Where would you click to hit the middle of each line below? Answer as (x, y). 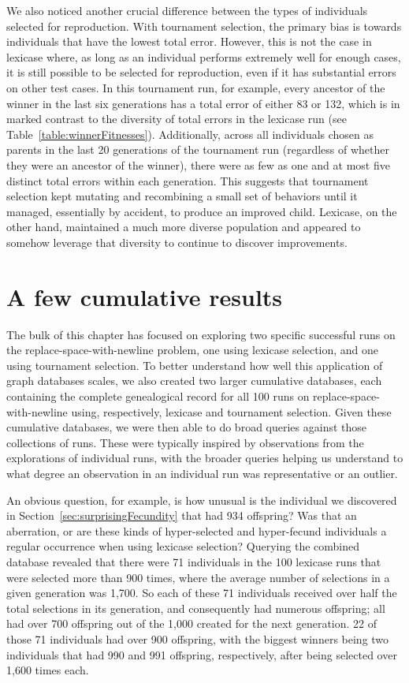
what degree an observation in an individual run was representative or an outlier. (202, 473)
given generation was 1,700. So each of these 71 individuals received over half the (202, 593)
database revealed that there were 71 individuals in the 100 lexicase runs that (194, 561)
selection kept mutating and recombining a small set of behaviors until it (182, 196)
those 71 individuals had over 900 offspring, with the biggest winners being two (198, 638)
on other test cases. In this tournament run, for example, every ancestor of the (196, 87)
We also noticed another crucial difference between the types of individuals (187, 10)
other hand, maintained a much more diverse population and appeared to (184, 227)
